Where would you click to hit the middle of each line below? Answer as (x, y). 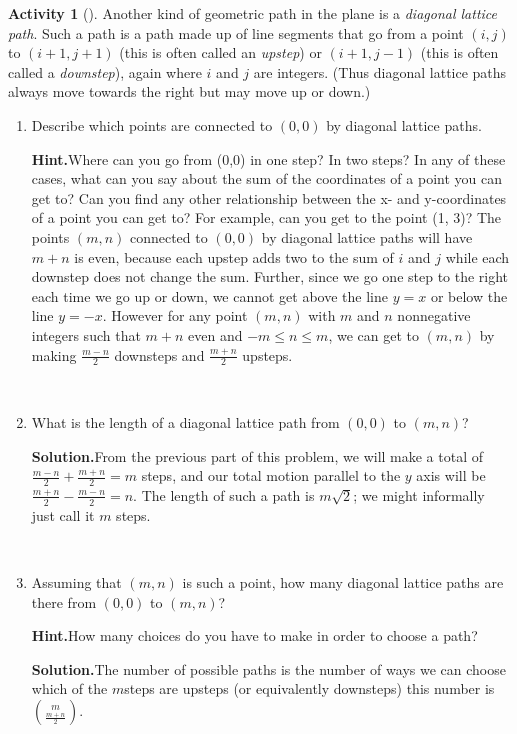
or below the (469, 295)
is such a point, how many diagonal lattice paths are (343, 581)
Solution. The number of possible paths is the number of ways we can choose (268, 668)
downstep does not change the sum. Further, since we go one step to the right (270, 276)
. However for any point (175, 315)
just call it (63, 514)
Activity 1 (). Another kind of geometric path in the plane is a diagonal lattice (253, 13)
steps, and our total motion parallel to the (271, 475)
